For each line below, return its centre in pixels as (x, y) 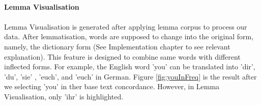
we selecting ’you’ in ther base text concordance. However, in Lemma (112, 86)
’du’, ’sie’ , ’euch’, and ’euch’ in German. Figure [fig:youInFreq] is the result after (130, 76)
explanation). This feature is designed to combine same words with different (122, 56)
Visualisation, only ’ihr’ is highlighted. (64, 96)
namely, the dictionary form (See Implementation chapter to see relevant (117, 46)
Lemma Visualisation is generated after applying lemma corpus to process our (126, 26)
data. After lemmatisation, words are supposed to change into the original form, (129, 36)
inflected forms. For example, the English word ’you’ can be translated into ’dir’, (130, 67)
